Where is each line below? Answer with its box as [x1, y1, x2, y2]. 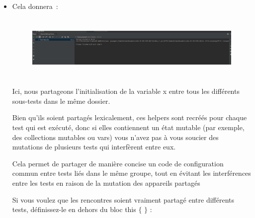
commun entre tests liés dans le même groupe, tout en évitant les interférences [12, 168, 251, 178]
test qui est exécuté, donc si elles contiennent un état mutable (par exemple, [12, 122, 245, 132]
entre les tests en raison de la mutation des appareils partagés [12, 177, 200, 188]
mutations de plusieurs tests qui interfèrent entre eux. [12, 142, 176, 152]
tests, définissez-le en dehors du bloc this [12, 204, 136, 215]
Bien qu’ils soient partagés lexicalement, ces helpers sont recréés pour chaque [12, 112, 247, 123]
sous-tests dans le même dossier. [12, 95, 110, 106]
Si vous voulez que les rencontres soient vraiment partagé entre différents [12, 194, 235, 205]
